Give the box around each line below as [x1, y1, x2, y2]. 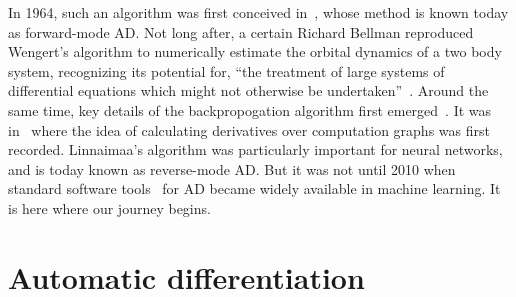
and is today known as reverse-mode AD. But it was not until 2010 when [8, 158, 456, 179]
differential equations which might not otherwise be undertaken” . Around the [8, 80, 489, 101]
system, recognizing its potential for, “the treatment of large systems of [8, 60, 445, 81]
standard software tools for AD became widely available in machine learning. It [8, 178, 501, 199]
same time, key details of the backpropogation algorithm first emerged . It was [8, 99, 492, 120]
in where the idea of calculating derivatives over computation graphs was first [8, 119, 490, 140]
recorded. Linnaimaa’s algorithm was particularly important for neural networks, [8, 139, 503, 160]
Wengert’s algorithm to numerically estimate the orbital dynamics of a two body [8, 41, 502, 62]
